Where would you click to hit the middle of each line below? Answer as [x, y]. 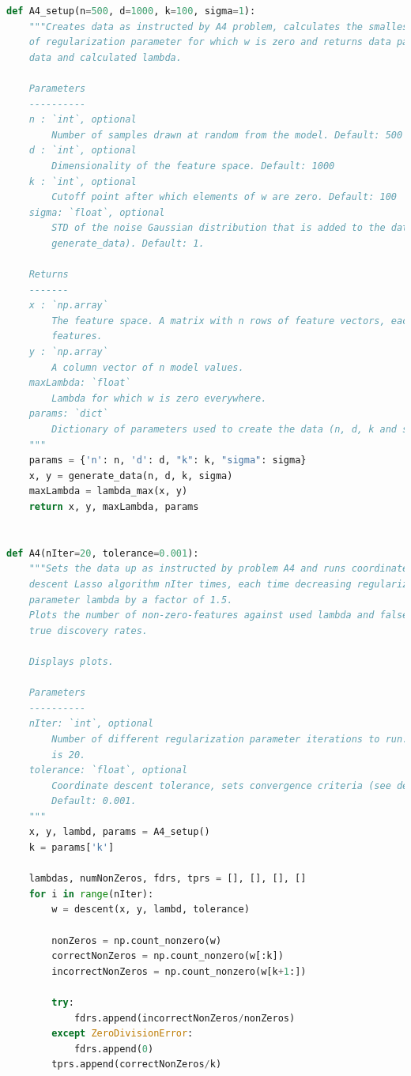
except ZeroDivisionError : [123, 1034]
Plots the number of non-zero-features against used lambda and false [219, 615]
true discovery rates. [88, 630]
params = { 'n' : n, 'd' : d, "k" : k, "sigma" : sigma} [168, 461]
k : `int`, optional [83, 181]
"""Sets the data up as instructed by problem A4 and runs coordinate [219, 569]
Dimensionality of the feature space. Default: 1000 [193, 166]
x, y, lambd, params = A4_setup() [119, 832]
